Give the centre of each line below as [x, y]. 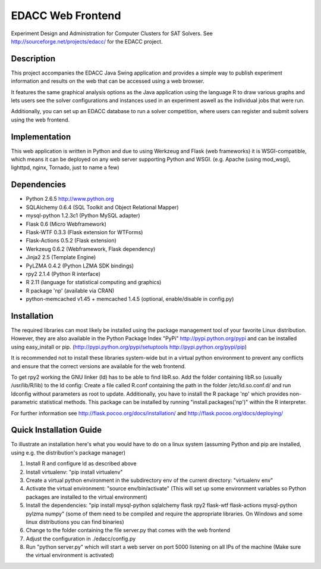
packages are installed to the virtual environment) [87, 497]
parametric [24, 402]
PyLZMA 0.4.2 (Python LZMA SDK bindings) [80, 266]
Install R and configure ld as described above [81, 464]
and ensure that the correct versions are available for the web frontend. [99, 366]
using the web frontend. [40, 120]
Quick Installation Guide [56, 430]
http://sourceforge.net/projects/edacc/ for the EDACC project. [87, 41]
